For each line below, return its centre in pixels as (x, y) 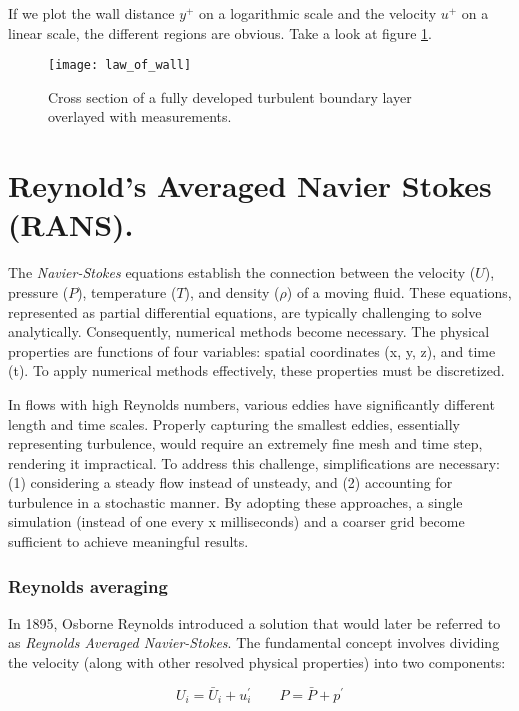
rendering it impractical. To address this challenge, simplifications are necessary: (254, 462)
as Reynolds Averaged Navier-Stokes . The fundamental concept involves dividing (254, 642)
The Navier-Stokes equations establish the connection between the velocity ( (242, 272)
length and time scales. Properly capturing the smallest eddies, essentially (234, 423)
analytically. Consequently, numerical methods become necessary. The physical (249, 331)
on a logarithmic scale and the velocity (318, 13)
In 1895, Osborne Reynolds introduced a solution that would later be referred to (254, 622)
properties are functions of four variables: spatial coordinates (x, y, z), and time (252, 350)
